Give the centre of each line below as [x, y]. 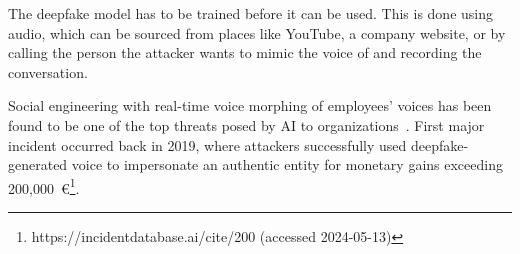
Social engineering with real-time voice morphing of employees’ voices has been [250, 105]
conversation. [48, 71]
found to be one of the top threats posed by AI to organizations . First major [246, 124]
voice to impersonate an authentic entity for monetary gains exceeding [287, 164]
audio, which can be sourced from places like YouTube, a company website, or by [257, 32]
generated [38, 164]
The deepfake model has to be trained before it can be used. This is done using [251, 13]
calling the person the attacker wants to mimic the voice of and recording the [245, 52]
